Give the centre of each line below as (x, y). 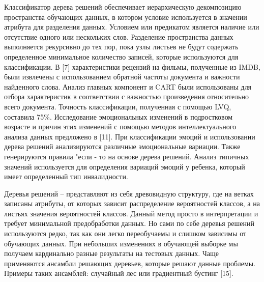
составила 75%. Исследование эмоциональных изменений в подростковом (119, 116)
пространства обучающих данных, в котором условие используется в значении (126, 17)
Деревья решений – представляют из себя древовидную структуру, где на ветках (129, 193)
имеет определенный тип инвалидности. (66, 176)
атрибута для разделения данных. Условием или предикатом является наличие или (132, 27)
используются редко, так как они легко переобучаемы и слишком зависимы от (125, 233)
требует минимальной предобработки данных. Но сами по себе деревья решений (129, 223)
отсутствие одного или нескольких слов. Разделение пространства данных (119, 36)
